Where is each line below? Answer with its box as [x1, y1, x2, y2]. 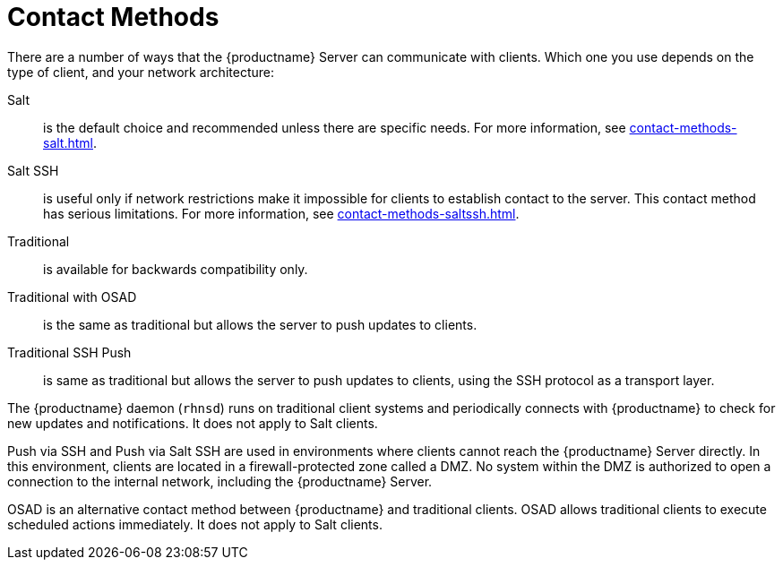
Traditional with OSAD [7, 288, 137, 305]
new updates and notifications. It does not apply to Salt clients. [7, 415, 378, 431]
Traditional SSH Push [7, 344, 132, 360]
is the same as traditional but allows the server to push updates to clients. [43, 316, 478, 332]
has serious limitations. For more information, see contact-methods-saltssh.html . [43, 205, 520, 221]
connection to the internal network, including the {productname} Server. [7, 473, 433, 489]
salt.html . [43, 134, 98, 150]
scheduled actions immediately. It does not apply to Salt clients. [7, 516, 383, 532]
